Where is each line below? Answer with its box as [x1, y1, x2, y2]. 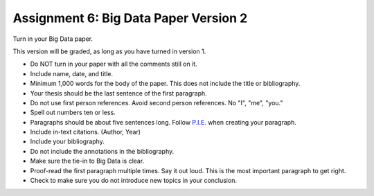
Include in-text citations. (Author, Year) [30, 128, 141, 136]
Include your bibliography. [30, 137, 105, 145]
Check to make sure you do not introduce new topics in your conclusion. [30, 177, 237, 185]
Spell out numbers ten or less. [30, 108, 116, 117]
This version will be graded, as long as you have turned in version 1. [12, 47, 206, 55]
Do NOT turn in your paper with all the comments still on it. [30, 60, 197, 69]
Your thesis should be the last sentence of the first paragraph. [30, 89, 207, 97]
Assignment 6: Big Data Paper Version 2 [12, 10, 248, 26]
